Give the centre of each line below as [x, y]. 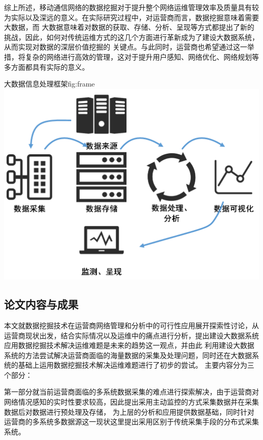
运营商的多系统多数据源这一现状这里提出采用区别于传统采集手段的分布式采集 [131, 422]
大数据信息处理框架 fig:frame [50, 84]
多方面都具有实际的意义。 [47, 67]
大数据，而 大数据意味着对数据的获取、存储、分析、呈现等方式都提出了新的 [129, 27]
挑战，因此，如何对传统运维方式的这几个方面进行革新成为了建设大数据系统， [131, 37]
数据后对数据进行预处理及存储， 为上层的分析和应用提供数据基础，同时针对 [129, 411]
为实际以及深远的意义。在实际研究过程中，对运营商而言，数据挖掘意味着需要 [131, 17]
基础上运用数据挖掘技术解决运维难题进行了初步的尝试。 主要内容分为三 [136, 365]
